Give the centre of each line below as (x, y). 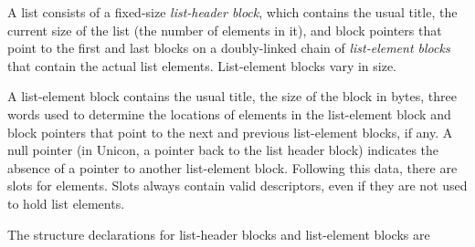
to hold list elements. (66, 203)
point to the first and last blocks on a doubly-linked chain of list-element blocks (229, 48)
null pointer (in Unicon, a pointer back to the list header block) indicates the (223, 150)
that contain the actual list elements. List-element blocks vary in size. (202, 65)
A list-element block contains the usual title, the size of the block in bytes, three (232, 96)
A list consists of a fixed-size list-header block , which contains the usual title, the (232, 12)
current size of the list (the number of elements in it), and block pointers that (225, 30)
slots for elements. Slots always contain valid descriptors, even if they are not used (237, 185)
